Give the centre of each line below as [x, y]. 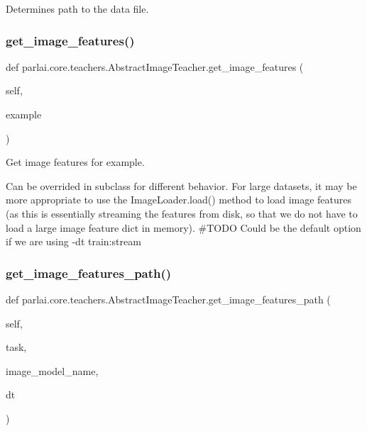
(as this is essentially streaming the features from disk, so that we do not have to [182, 213]
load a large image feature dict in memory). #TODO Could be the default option [183, 227]
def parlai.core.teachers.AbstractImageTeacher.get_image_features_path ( [168, 299]
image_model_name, [52, 370]
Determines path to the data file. [77, 9]
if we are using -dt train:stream [73, 241]
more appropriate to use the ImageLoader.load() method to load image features [179, 200]
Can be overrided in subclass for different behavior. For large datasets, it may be [181, 185]
